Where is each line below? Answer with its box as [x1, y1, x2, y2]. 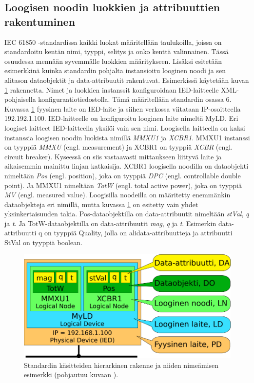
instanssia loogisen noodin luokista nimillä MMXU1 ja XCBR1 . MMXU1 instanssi [4, 132, 250, 142]
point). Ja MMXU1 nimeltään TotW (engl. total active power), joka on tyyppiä [4, 180, 242, 190]
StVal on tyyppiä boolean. [4, 237, 82, 248]
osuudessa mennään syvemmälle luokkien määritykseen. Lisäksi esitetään [4, 56, 222, 66]
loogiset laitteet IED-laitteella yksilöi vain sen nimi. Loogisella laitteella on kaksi [4, 122, 245, 133]
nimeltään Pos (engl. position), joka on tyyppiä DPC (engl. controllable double [4, 170, 241, 180]
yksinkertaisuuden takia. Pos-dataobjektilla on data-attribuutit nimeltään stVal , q [4, 209, 249, 219]
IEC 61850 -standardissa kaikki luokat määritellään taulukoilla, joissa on [4, 37, 222, 47]
